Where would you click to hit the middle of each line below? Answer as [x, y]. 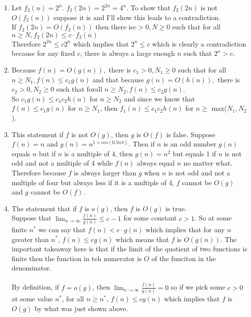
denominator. [31, 268]
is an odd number [190, 144]
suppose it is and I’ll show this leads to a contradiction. [137, 17]
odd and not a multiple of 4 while [62, 163]
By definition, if [35, 287]
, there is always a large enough [128, 53]
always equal [156, 163]
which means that [142, 239]
